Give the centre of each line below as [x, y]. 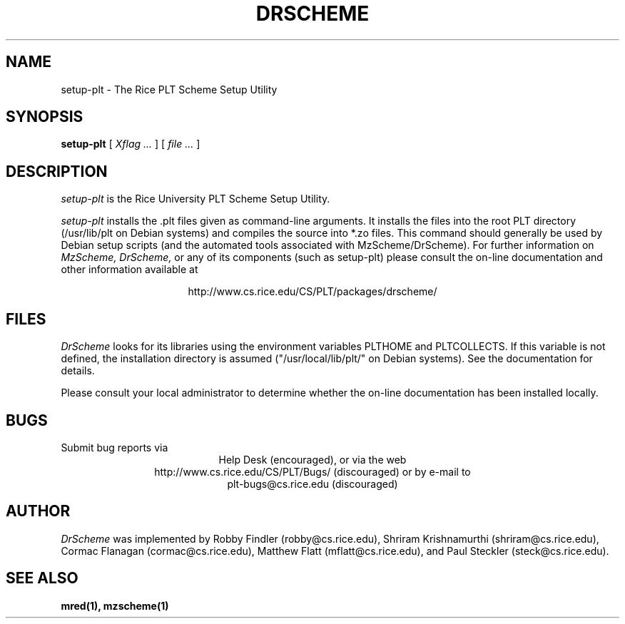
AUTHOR [38, 511]
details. [78, 371]
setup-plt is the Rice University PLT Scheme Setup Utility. [195, 199]
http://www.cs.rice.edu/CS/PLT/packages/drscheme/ [312, 292]
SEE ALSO [42, 578]
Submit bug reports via [115, 447]
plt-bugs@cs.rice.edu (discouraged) [312, 484]
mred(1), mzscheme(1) [115, 605]
